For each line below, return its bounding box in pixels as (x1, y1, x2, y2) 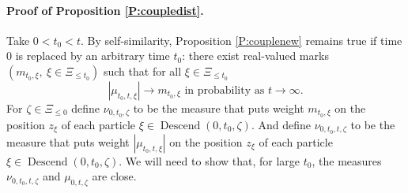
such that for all (103, 62, 182, 79)
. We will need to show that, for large (119, 152, 300, 169)
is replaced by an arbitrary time (15, 47, 170, 64)
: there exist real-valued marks (182, 47, 329, 64)
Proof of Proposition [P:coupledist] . (6, 2, 204, 18)
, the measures (312, 152, 382, 169)
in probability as (184, 84, 265, 96)
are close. (92, 168, 137, 184)
